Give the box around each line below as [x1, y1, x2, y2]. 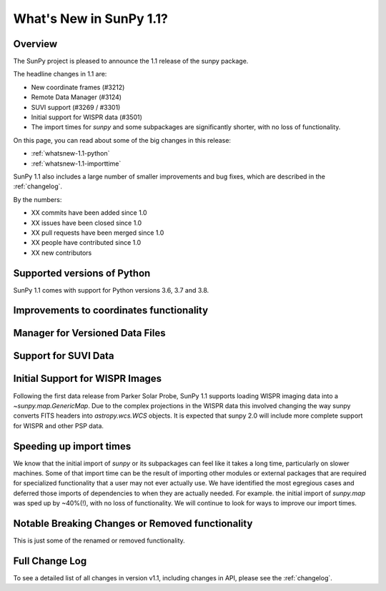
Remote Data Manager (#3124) [31, 93, 122, 101]
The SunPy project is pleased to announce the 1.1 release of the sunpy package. [13, 57, 249, 66]
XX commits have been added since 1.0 [31, 208, 147, 217]
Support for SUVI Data [13, 350, 114, 362]
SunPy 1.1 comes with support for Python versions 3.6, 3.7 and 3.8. [13, 286, 209, 294]
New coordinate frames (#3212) [31, 83, 125, 91]
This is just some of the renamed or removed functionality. [13, 536, 185, 545]
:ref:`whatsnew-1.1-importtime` [31, 159, 122, 168]
